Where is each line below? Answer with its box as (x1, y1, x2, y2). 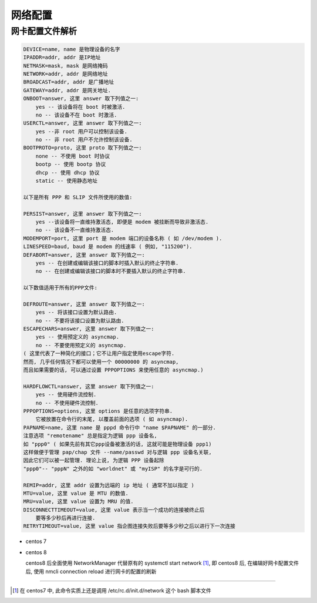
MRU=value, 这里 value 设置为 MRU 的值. (23, 498, 134, 505)
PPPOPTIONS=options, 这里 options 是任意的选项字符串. (23, 407, 173, 414)
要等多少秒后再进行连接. (35, 515, 96, 521)
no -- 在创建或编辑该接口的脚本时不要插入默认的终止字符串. (35, 268, 186, 274)
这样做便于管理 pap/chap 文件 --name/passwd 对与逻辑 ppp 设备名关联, (23, 448, 212, 455)
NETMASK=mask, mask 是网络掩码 (23, 62, 108, 69)
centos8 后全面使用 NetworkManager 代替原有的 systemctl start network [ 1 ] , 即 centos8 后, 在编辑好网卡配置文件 (25, 560, 299, 567)
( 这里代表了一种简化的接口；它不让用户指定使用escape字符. (23, 350, 175, 357)
